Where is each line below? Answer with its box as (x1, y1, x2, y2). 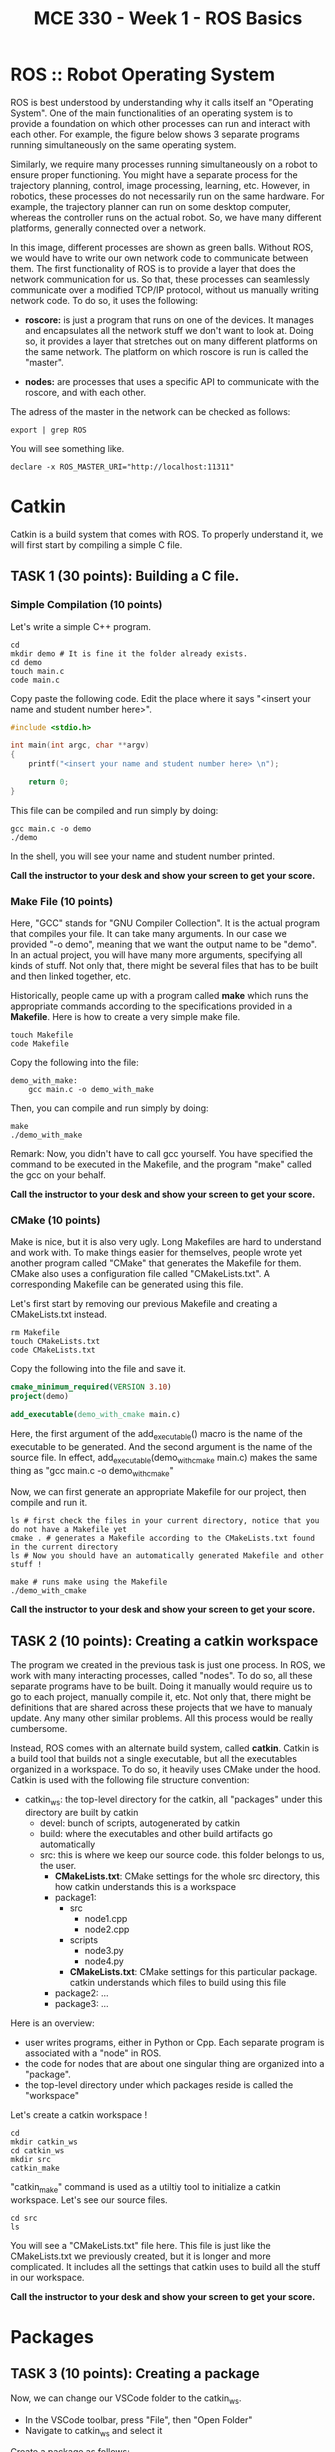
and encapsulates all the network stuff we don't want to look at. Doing (24, 324, 314, 336)
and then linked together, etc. (10, 970, 132, 982)
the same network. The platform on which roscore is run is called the (24, 345, 309, 357)
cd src (10, 2213, 38, 2223)
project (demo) (10, 1392, 70, 1402)
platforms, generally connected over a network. (10, 222, 207, 234)
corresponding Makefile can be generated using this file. (10, 1278, 244, 1291)
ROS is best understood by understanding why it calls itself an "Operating (10, 96, 314, 108)
